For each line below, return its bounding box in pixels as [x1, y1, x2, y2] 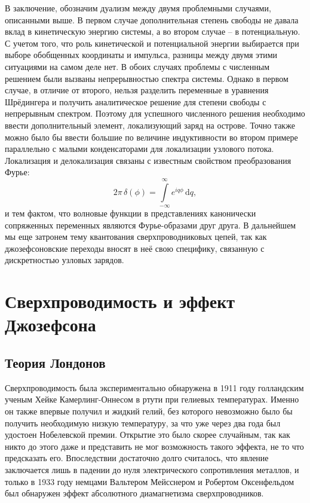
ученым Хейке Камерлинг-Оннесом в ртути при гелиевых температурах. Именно [5, 393, 299, 406]
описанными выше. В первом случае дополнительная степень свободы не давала [5, 13, 299, 26]
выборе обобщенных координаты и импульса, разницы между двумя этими [5, 48, 278, 61]
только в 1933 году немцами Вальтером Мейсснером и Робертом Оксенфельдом [5, 475, 294, 487]
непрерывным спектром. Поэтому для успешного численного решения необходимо [5, 107, 305, 120]
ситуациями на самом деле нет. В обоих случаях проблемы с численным [5, 60, 270, 72]
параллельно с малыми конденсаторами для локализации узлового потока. [5, 142, 274, 155]
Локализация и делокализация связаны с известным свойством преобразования [5, 154, 291, 166]
